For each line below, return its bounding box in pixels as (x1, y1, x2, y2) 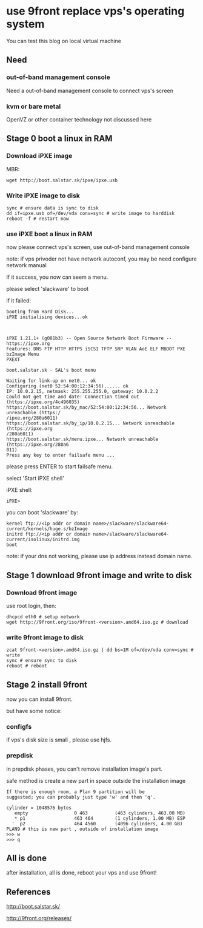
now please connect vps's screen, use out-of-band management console (6, 244, 190, 251)
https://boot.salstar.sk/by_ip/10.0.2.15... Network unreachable (6, 420, 175, 426)
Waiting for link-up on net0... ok (6, 378, 96, 384)
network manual (6, 262, 47, 269)
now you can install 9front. (6, 695, 73, 703)
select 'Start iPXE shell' (6, 475, 65, 482)
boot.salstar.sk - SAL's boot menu (6, 367, 96, 374)
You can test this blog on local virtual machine (6, 37, 121, 44)
